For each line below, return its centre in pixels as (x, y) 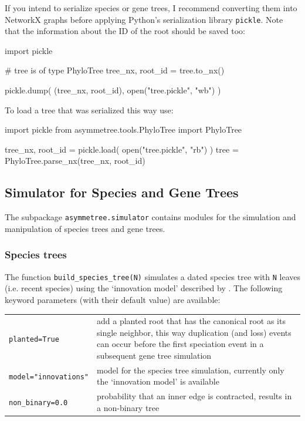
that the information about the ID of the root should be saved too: (125, 31)
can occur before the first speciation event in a (180, 344)
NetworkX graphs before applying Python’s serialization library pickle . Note (144, 19)
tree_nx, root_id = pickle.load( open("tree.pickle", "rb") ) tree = (122, 149)
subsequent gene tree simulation (154, 356)
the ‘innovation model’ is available (158, 381)
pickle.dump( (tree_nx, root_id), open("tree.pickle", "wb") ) (113, 90)
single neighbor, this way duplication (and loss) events (194, 332)
